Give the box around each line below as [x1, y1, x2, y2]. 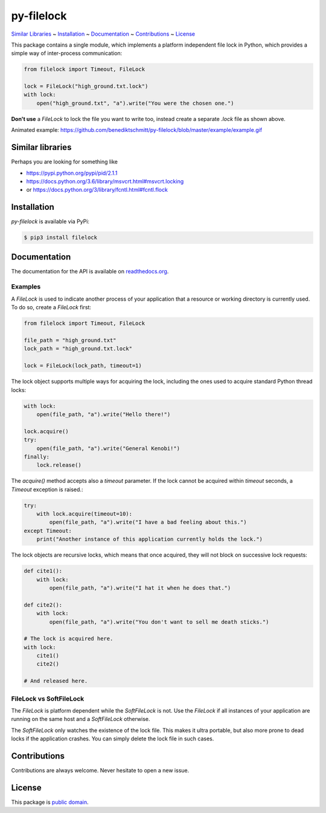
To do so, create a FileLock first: [11, 304, 92, 311]
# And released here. [24, 677, 88, 685]
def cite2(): [24, 601, 63, 608]
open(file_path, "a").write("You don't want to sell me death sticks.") [49, 618, 269, 625]
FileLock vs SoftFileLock [11, 694, 85, 703]
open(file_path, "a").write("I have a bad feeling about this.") [49, 519, 247, 526]
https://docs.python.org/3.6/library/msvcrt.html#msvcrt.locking [26, 177, 184, 184]
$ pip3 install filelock [24, 234, 98, 241]
